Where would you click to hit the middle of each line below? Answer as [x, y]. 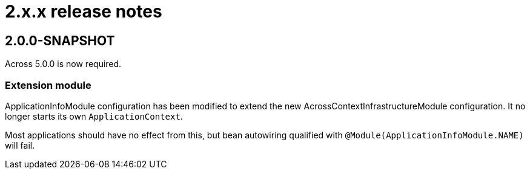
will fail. [20, 145]
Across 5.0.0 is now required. [63, 64]
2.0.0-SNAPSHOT [60, 40]
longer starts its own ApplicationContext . [94, 116]
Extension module [48, 85]
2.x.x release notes [84, 11]
